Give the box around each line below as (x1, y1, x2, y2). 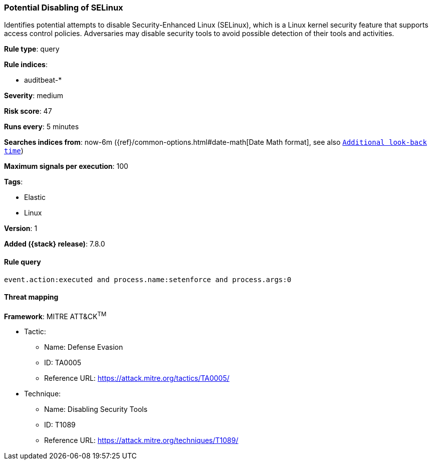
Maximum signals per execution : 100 (4, 162, 128, 171)
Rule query (4, 257, 41, 266)
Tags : (4, 177, 23, 186)
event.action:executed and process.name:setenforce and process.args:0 (4, 275, 292, 284)
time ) (4, 146, 24, 155)
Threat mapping (4, 293, 59, 302)
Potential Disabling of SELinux (4, 3, 123, 13)
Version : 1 (4, 224, 38, 233)
